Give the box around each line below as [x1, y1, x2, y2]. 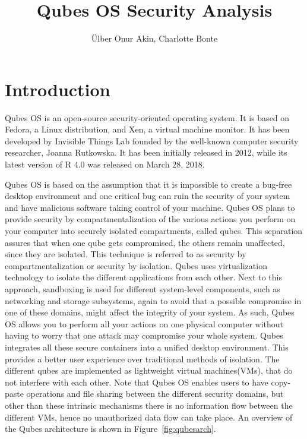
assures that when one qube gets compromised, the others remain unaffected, [5, 236, 285, 248]
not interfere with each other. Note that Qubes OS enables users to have [5, 375, 268, 388]
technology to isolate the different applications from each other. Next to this [5, 271, 282, 283]
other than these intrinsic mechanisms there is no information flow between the [5, 399, 293, 411]
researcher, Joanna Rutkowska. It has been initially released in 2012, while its [5, 146, 287, 159]
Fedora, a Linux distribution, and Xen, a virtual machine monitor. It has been [5, 123, 290, 135]
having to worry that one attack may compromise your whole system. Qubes [5, 329, 283, 342]
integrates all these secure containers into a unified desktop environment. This [5, 340, 289, 353]
